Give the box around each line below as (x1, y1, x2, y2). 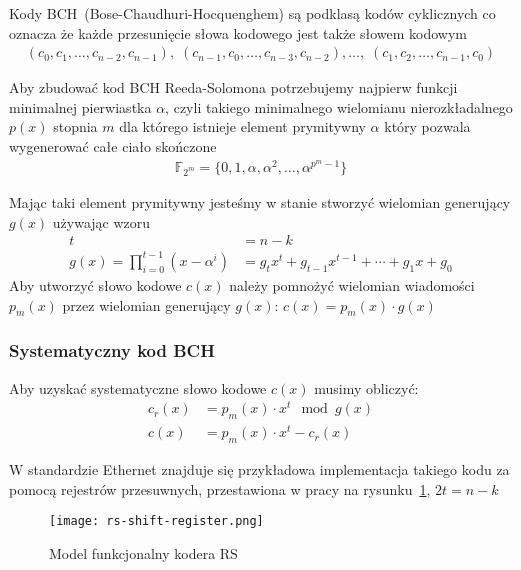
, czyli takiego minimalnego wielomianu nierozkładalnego (165, 96, 513, 117)
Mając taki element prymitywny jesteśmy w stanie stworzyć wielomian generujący (9, 192, 511, 213)
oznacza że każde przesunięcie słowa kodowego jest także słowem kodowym (9, 22, 468, 43)
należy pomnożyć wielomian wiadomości (229, 275, 475, 295)
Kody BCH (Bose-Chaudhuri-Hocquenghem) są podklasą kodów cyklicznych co (9, 3, 496, 23)
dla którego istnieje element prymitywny (119, 116, 366, 137)
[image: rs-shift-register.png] (49, 514, 264, 529)
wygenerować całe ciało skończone (9, 136, 217, 156)
